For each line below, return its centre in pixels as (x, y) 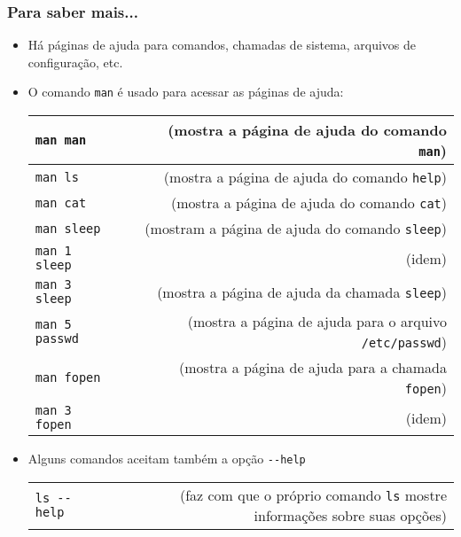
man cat (61, 202)
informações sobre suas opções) (350, 515)
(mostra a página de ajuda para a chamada (313, 368)
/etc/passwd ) (404, 342)
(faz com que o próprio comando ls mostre (313, 494)
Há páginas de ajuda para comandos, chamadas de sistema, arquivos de (222, 45)
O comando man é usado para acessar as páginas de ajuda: (186, 92)
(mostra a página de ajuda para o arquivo (317, 322)
